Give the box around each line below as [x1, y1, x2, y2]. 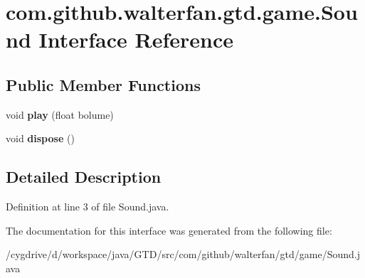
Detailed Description [6, 166, 162, 188]
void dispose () [6, 131, 75, 146]
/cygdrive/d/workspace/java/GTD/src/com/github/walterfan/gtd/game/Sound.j [6, 247, 361, 262]
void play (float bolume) [6, 107, 114, 122]
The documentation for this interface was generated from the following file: [6, 223, 332, 237]
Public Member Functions [6, 73, 201, 95]
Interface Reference [38, 25, 234, 54]
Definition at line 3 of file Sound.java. [6, 199, 169, 214]
